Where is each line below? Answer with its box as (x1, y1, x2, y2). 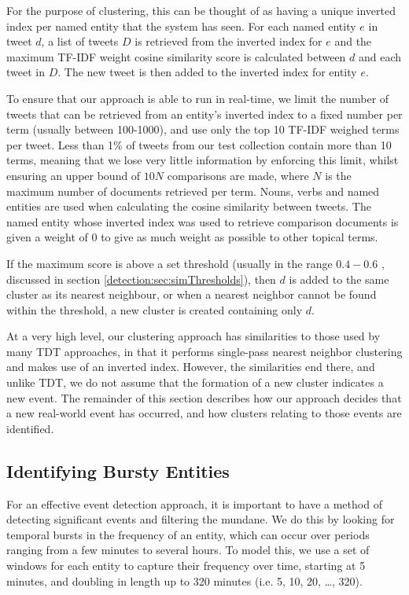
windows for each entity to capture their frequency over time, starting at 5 (6, 557, 366, 574)
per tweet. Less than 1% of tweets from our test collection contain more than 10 (6, 136, 392, 152)
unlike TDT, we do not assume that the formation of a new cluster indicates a (6, 374, 384, 391)
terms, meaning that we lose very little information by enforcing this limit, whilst (6, 152, 399, 168)
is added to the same (289, 270, 389, 287)
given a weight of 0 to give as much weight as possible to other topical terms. (6, 229, 378, 245)
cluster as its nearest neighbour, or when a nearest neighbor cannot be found (6, 286, 377, 303)
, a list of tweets (41, 33, 119, 50)
